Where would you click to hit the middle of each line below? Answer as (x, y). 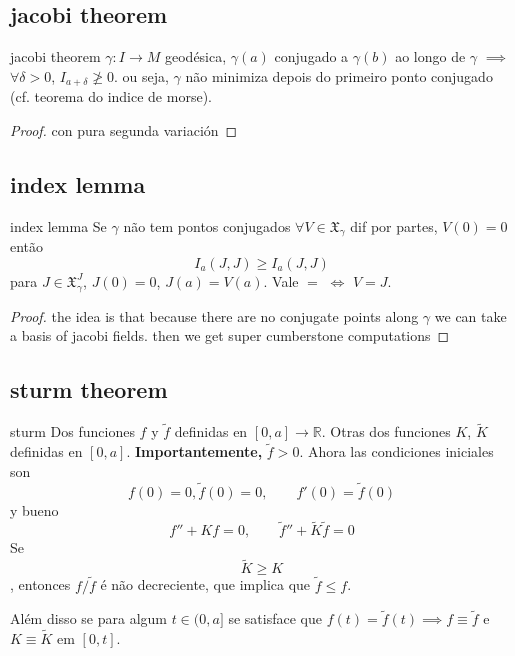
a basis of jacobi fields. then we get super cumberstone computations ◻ (230, 335)
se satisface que (275, 618)
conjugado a (311, 56)
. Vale (281, 281)
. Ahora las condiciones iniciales (396, 451)
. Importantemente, (194, 451)
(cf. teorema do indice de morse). (111, 96)
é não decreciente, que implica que (205, 584)
